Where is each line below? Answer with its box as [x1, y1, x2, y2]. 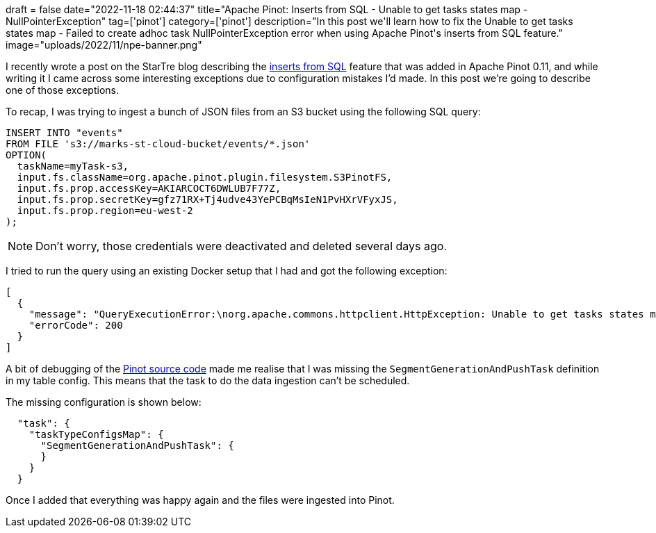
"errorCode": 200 [28, 320, 123, 331]
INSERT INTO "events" [6, 127, 123, 138]
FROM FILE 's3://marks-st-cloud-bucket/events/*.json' [6, 138, 311, 149]
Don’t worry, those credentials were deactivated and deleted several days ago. [35, 239, 448, 253]
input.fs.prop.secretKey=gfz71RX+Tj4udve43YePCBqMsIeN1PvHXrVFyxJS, [17, 194, 398, 205]
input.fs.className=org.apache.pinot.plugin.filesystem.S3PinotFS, [17, 172, 393, 183]
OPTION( [6, 149, 47, 161]
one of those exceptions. [6, 84, 119, 96]
